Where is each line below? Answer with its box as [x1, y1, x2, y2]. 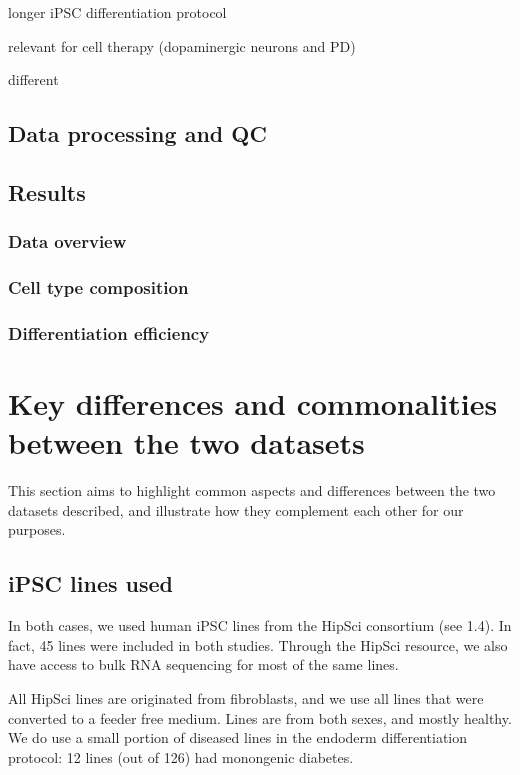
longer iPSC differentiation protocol [8, 2, 227, 22]
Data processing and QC [8, 118, 267, 149]
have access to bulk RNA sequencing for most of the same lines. [8, 654, 399, 675]
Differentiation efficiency [8, 320, 210, 345]
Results [8, 176, 86, 207]
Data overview [8, 229, 127, 254]
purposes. [8, 519, 66, 540]
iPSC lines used [8, 568, 174, 599]
